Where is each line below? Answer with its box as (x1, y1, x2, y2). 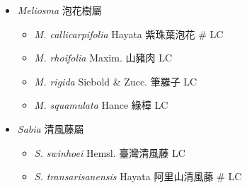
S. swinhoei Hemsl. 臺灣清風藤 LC (34, 145, 185, 160)
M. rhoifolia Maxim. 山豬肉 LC (34, 50, 172, 65)
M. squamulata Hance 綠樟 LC (34, 98, 168, 112)
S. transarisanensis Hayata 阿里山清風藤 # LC (34, 169, 242, 184)
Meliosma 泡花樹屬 (17, 3, 102, 17)
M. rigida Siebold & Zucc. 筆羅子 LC (34, 74, 197, 88)
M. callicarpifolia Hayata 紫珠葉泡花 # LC (34, 26, 224, 41)
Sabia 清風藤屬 (17, 121, 84, 136)
